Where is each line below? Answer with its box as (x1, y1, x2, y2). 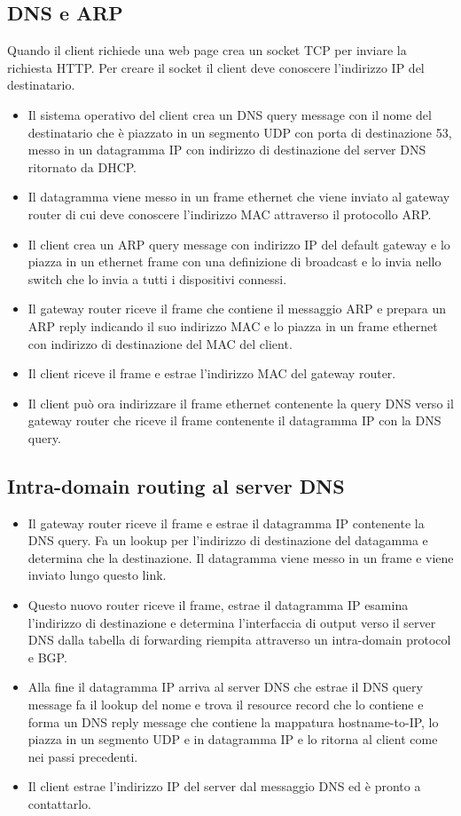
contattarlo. (27, 795, 92, 812)
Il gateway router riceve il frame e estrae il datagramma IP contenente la (27, 513, 425, 532)
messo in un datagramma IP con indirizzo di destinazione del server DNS (27, 140, 426, 159)
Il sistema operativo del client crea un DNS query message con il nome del (27, 105, 432, 123)
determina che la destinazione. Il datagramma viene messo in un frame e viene (27, 548, 454, 566)
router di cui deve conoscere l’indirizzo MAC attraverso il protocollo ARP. (27, 204, 432, 223)
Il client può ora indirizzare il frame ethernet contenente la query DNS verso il (27, 393, 454, 412)
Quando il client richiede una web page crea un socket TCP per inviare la (7, 41, 407, 59)
